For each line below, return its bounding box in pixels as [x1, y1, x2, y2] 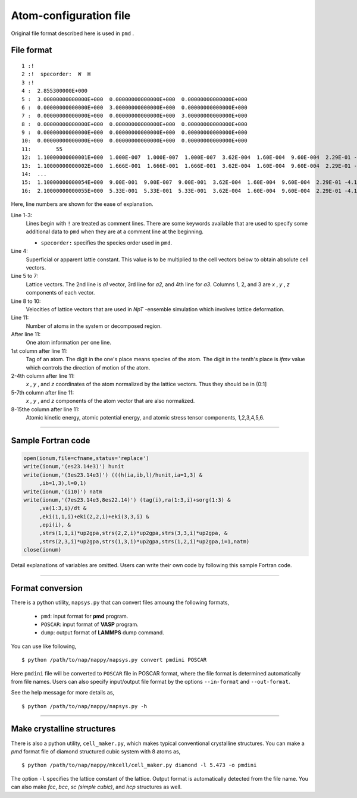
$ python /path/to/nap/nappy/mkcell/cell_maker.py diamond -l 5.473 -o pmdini [21, 762, 257, 769]
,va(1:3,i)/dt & [39, 505, 87, 512]
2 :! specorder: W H [21, 71, 91, 77]
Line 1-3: [11, 211, 33, 218]
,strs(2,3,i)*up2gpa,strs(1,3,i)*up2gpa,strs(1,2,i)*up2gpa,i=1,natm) [39, 538, 250, 544]
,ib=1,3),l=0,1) [39, 480, 87, 487]
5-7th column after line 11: [11, 389, 74, 396]
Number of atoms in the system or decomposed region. [26, 322, 162, 330]
